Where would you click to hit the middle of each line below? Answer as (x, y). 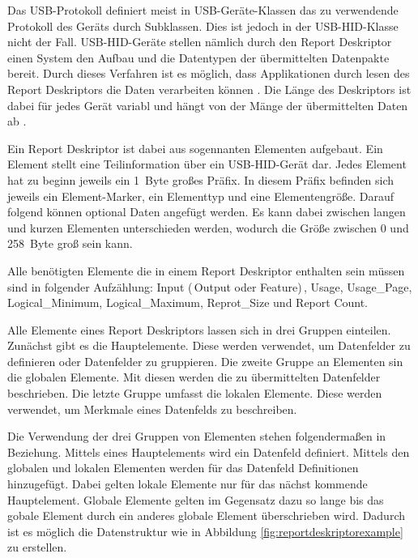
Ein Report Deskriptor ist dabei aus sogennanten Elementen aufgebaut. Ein (195, 148)
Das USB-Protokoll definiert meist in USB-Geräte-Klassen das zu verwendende (203, 10)
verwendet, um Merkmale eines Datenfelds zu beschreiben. (152, 409)
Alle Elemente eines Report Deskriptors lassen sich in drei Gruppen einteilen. (199, 329)
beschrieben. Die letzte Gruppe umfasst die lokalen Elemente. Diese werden (195, 393)
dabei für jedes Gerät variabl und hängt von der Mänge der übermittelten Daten (208, 105)
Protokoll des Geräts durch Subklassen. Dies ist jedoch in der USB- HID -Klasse (203, 26)
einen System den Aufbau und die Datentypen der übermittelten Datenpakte (198, 57)
